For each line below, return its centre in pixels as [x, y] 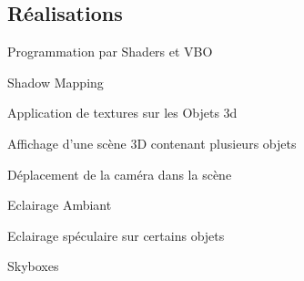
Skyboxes [33, 266]
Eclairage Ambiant [60, 205]
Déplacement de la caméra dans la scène [120, 174]
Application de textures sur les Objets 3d [122, 113]
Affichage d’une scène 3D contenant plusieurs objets [152, 143]
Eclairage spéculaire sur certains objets [116, 235]
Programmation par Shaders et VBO [110, 52]
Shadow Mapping [56, 82]
